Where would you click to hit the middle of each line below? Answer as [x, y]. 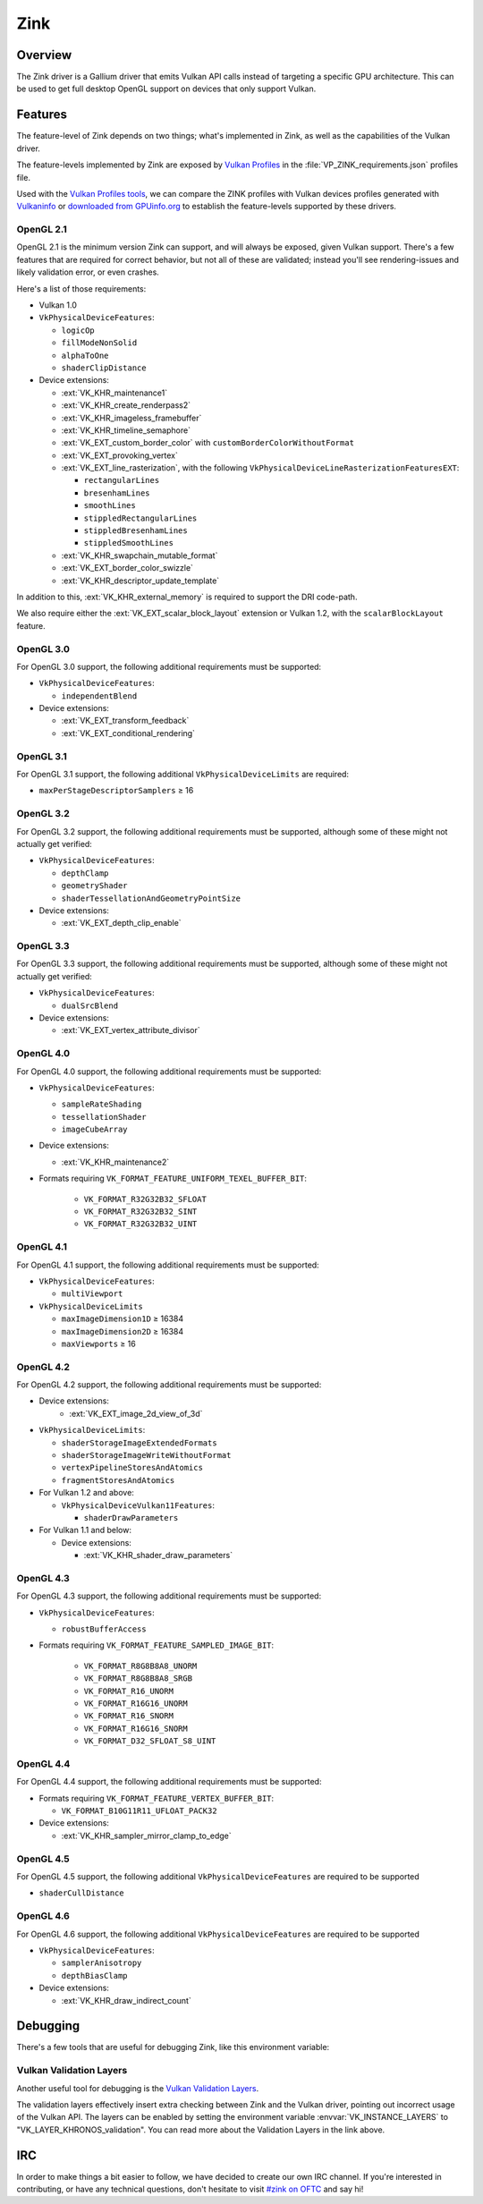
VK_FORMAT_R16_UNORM [129, 1691]
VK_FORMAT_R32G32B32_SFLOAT [145, 1199]
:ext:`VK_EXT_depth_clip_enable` [122, 923]
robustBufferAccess [104, 1629]
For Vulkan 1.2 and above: [86, 1493]
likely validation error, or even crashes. [88, 272]
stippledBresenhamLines [136, 531]
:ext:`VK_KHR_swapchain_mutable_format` [140, 555]
